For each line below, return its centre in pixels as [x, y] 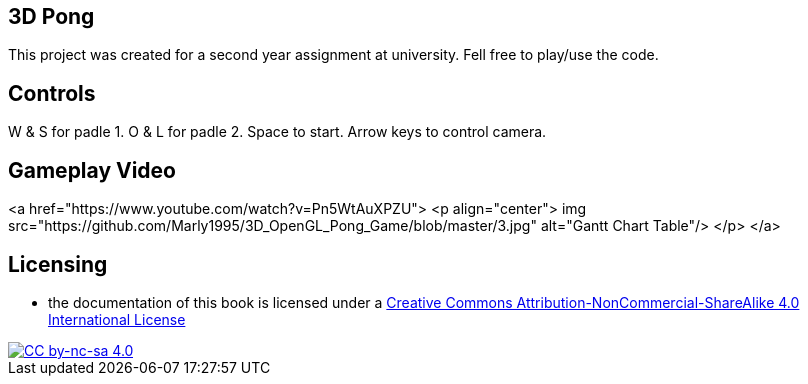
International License [117, 319]
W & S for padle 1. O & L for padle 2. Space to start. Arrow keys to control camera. [277, 132]
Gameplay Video [92, 170]
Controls [52, 93]
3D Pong [51, 16]
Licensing [58, 264]
